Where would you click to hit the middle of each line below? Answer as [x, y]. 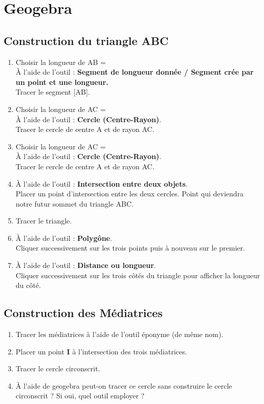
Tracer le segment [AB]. [53, 92]
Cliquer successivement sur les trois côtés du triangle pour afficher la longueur [138, 275]
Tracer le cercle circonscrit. [58, 368]
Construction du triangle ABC [86, 40]
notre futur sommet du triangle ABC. [75, 203]
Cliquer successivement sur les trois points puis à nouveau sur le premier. [130, 248]
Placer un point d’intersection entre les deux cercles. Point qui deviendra [130, 194]
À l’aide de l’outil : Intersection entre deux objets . [102, 183]
